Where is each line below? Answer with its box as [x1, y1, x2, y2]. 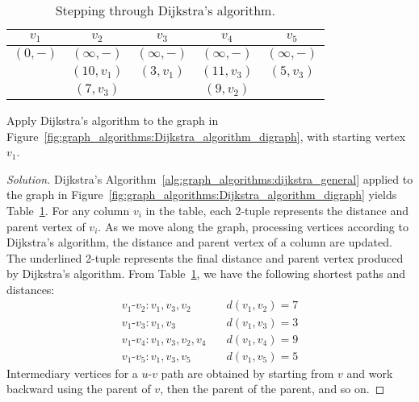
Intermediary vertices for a [6, 364, 138, 381]
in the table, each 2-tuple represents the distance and [145, 201, 409, 218]
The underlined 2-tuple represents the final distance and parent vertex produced [6, 249, 404, 266]
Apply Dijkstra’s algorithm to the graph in [6, 111, 219, 128]
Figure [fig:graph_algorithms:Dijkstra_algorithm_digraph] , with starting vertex [6, 127, 406, 144]
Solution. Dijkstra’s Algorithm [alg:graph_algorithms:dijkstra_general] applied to [6, 170, 413, 187]
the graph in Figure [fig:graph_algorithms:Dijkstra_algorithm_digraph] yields [6, 186, 397, 203]
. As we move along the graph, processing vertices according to [98, 218, 409, 234]
